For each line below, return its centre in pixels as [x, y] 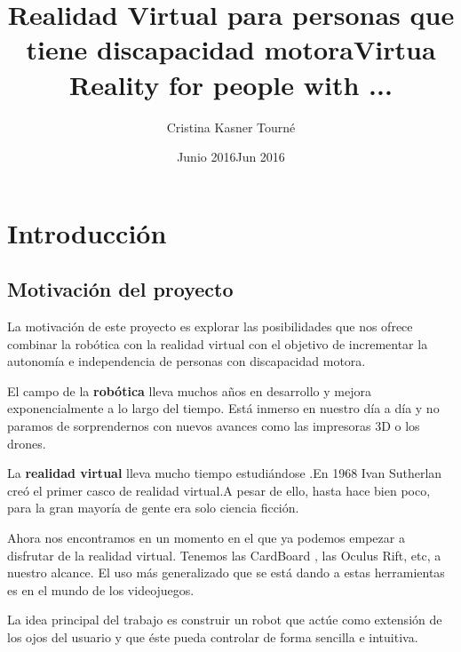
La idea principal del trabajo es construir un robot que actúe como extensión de [225, 620]
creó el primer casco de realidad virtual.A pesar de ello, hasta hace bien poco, [219, 490]
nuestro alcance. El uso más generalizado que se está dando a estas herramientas [226, 572]
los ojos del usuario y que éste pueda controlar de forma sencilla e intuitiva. [213, 636]
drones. [27, 443]
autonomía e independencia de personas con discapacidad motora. [187, 361]
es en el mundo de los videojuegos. [101, 589]
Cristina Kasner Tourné [231, 127]
